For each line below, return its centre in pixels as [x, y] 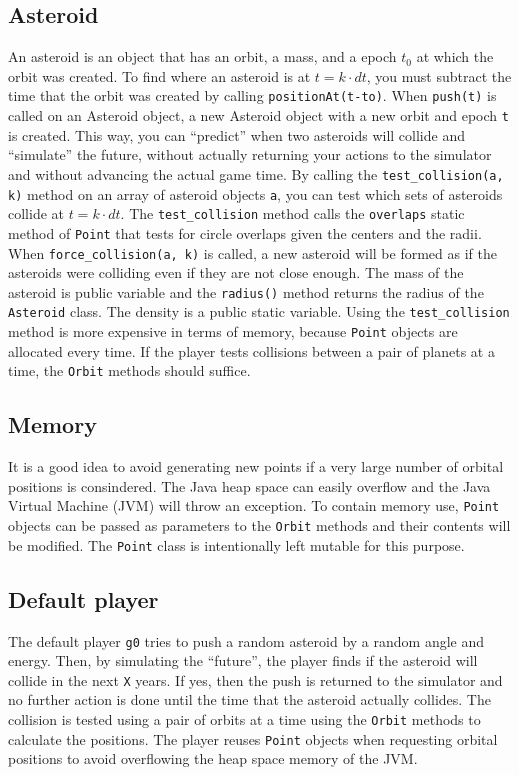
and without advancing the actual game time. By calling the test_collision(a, [256, 173]
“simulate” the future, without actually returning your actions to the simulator [250, 154]
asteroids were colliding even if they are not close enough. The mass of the [236, 272]
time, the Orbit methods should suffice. [129, 370]
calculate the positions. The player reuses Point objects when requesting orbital [253, 738]
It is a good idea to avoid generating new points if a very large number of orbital [256, 466]
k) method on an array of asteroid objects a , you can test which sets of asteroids [255, 193]
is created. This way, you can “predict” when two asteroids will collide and [236, 134]
